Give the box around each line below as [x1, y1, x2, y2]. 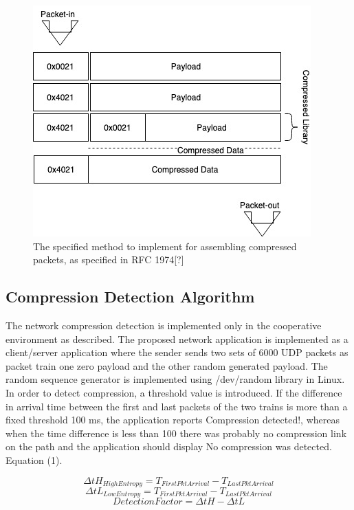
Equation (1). [5, 452, 63, 467]
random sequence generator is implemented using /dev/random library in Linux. [5, 372, 345, 386]
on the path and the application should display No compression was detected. [5, 439, 332, 454]
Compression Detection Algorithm [5, 286, 255, 307]
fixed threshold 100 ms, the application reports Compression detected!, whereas [5, 412, 340, 427]
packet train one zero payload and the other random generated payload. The [5, 358, 328, 373]
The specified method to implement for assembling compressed [33, 239, 297, 253]
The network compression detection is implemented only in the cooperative [5, 318, 322, 332]
